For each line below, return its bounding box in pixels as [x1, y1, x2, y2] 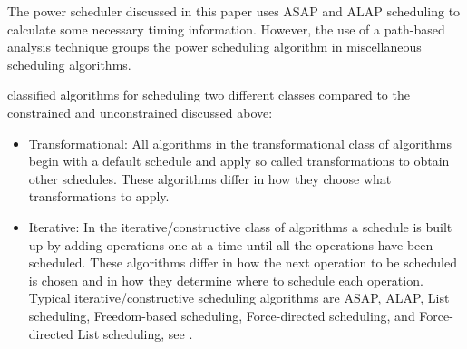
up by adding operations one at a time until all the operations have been [28, 235, 433, 254]
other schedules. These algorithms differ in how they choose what [28, 169, 392, 188]
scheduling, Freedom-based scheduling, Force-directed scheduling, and [28, 305, 415, 325]
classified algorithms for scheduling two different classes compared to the [7, 85, 410, 104]
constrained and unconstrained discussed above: [7, 102, 273, 121]
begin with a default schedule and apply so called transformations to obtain [28, 151, 450, 170]
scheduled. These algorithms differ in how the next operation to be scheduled [28, 253, 457, 272]
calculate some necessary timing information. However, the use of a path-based [7, 19, 445, 38]
